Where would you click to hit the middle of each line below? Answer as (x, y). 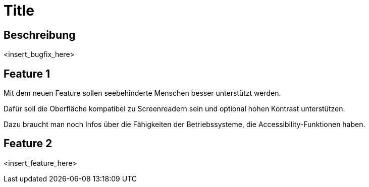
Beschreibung (40, 35)
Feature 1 (27, 74)
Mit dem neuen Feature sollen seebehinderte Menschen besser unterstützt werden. (142, 93)
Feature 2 (28, 144)
